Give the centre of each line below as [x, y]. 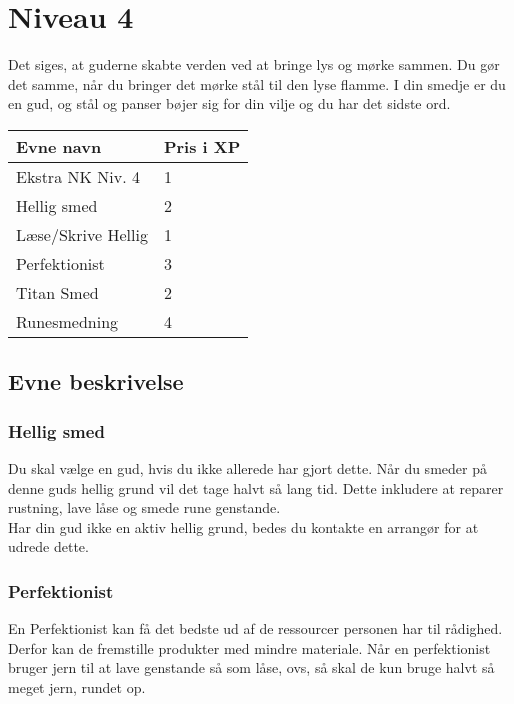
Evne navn [59, 146]
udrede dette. [48, 546]
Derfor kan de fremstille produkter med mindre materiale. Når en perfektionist [249, 647]
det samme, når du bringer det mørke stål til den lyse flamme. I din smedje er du [257, 83]
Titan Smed [57, 292]
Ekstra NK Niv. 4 [78, 176]
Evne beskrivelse [96, 381]
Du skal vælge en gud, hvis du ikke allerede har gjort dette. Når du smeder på [247, 467]
